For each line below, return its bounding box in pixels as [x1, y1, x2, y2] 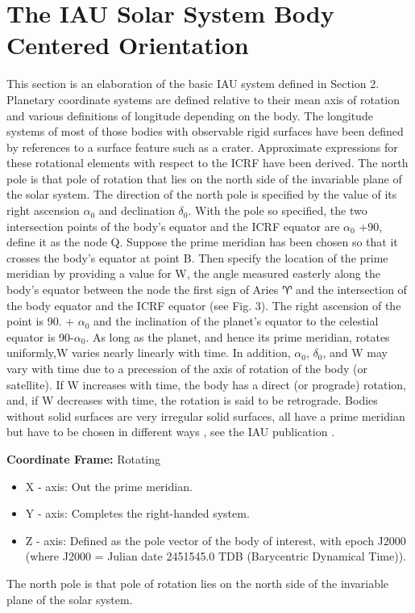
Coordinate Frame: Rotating [6, 450, 161, 467]
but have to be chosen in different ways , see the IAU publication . [6, 423, 335, 440]
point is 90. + [6, 313, 75, 330]
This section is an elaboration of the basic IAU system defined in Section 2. [6, 75, 380, 92]
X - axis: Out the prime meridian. [25, 477, 193, 494]
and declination [98, 202, 175, 219]
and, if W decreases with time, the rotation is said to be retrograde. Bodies [6, 392, 378, 409]
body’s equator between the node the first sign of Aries [6, 281, 279, 298]
